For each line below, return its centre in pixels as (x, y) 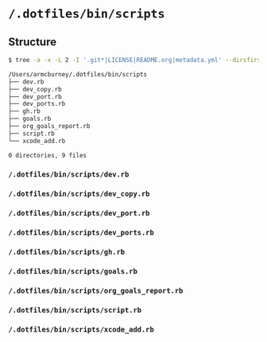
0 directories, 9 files (48, 155)
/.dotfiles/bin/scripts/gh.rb (67, 252)
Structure (33, 42)
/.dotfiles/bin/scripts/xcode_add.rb (81, 329)
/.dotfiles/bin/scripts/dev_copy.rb (79, 194)
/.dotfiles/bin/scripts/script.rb (75, 310)
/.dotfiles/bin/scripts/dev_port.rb (79, 214)
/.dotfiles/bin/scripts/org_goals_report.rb (96, 290)
